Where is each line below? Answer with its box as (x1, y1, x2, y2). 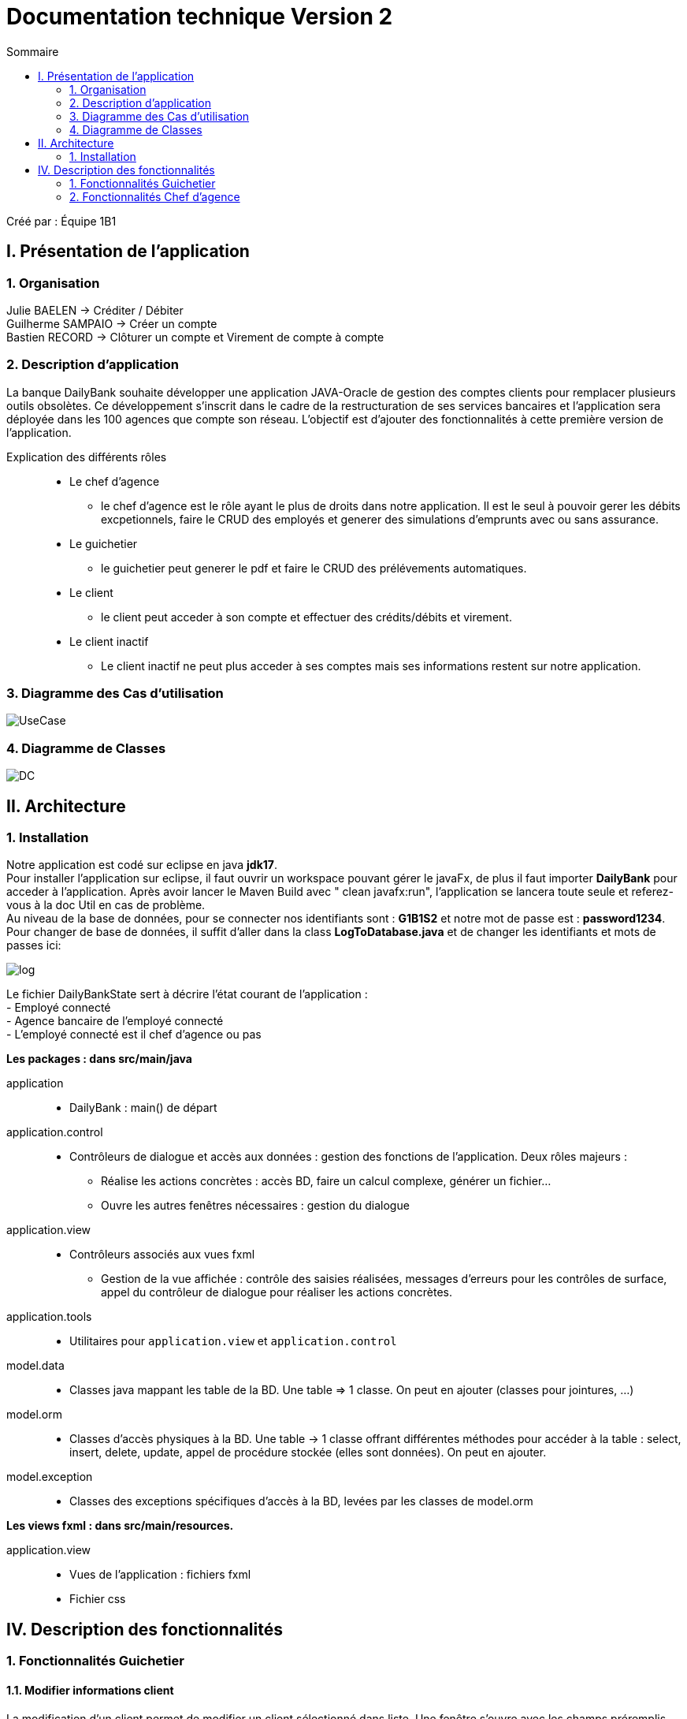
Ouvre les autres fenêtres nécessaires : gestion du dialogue (101, 1199, 410, 1213)
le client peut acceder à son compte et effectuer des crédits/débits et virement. (101, 610, 512, 624)
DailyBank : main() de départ (69, 1101, 217, 1115)
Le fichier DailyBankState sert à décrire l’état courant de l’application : (6, 987, 368, 1001)
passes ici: (6, 938, 61, 953)
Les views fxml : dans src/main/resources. (6, 1519, 234, 1533)
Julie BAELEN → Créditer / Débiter (6, 303, 184, 317)
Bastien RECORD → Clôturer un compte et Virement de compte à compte (6, 330, 384, 344)
